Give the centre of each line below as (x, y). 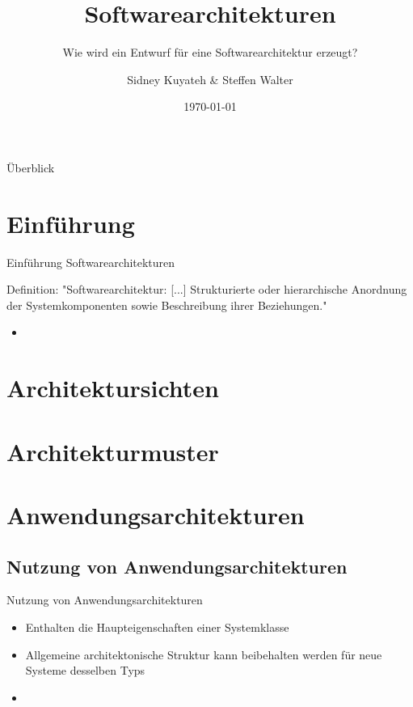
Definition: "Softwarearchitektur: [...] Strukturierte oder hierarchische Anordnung (207, 289)
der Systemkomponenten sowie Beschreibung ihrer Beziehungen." (167, 305)
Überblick (31, 167)
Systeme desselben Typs (85, 670)
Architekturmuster (113, 451)
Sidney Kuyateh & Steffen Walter (210, 79)
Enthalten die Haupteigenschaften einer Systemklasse (157, 627)
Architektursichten (113, 388)
